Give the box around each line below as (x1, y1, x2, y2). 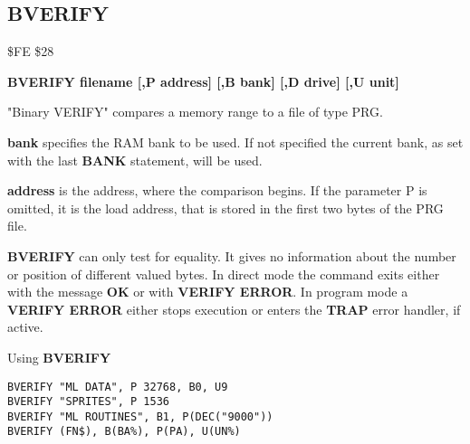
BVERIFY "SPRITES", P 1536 (7, 395, 169, 409)
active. (7, 317, 43, 336)
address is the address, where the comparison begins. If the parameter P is (7, 181, 427, 200)
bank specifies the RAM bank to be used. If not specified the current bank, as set (7, 132, 464, 151)
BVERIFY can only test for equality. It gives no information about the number (7, 246, 456, 265)
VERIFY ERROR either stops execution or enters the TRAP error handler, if (7, 299, 461, 318)
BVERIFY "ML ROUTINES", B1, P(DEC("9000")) (7, 410, 273, 423)
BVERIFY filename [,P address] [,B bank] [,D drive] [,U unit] (7, 71, 399, 90)
